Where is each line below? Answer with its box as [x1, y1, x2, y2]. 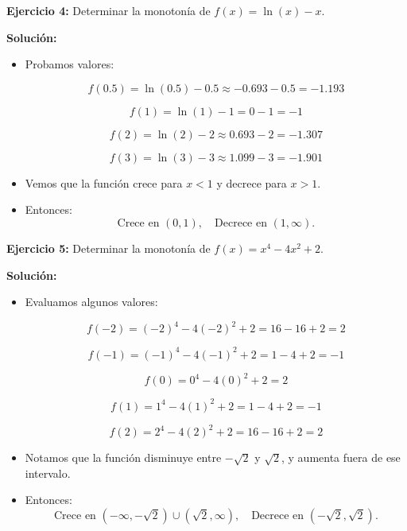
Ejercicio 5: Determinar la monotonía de [6, 239, 211, 256]
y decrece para [216, 174, 287, 191]
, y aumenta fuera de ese [281, 449, 401, 466]
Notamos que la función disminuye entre [25, 449, 222, 466]
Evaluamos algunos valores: [25, 293, 158, 310]
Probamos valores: [25, 56, 114, 72]
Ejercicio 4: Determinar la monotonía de [6, 2, 211, 18]
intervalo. [25, 464, 71, 481]
